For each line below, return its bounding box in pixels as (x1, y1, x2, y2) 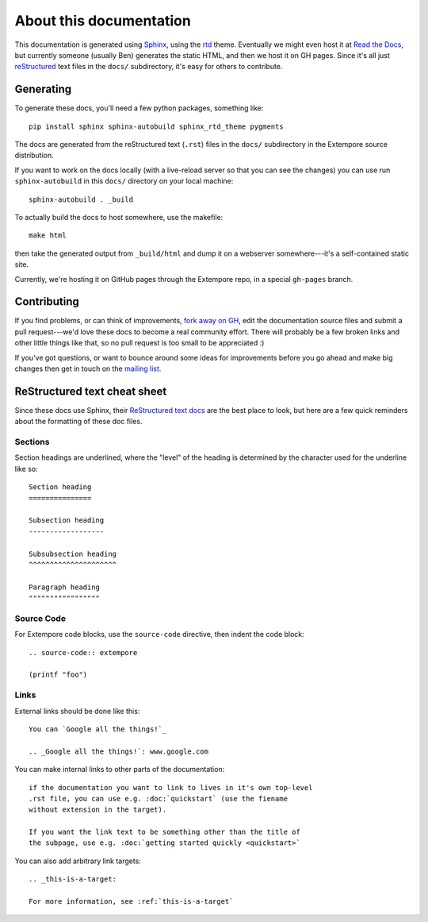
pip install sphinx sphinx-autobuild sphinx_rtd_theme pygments (29, 122, 285, 131)
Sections (14, 437, 50, 448)
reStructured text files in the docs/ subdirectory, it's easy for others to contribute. (14, 62, 283, 71)
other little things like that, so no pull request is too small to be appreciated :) (14, 338, 265, 348)
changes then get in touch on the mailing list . (14, 364, 162, 373)
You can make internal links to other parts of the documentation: (14, 765, 225, 774)
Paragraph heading (29, 582, 101, 592)
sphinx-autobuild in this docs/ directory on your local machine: (14, 176, 234, 186)
